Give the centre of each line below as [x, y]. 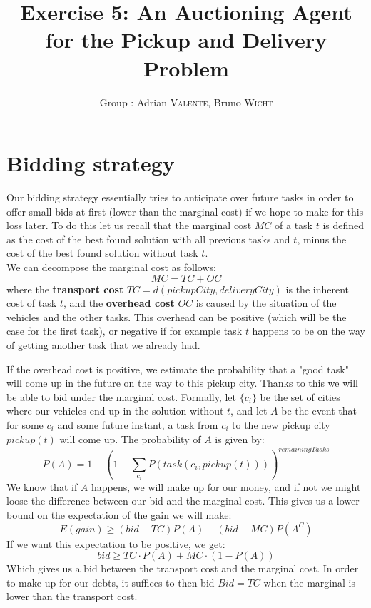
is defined [344, 225]
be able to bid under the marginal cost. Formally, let [122, 396]
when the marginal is [309, 582]
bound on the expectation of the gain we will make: [119, 514]
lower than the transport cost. [72, 596]
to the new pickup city [281, 424]
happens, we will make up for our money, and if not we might [226, 486]
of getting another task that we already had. [103, 344]
